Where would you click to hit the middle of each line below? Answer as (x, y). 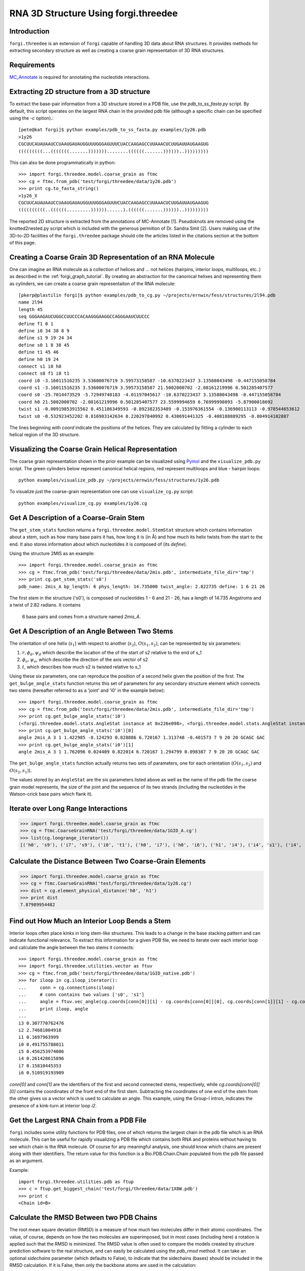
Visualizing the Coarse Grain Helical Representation (93, 449)
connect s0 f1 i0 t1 (44, 373)
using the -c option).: (31, 118)
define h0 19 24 (39, 359)
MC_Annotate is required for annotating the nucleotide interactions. (80, 77)
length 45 (30, 309)
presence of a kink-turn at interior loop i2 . (53, 1105)
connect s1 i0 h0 (40, 366)
